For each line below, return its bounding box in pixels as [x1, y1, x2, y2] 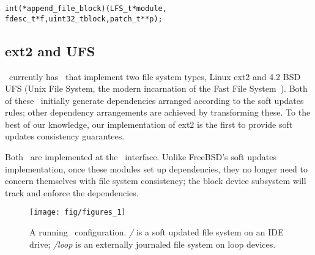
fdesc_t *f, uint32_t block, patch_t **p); [5, 14, 163, 23]
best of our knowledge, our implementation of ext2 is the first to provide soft [5, 117, 293, 130]
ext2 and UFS [5, 41, 95, 60]
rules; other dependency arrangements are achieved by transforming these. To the [5, 106, 311, 119]
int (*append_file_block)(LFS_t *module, [5, 4, 167, 13]
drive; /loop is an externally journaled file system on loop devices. [29, 237, 276, 250]
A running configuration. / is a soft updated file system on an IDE [29, 226, 284, 238]
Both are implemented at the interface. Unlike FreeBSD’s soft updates [5, 150, 277, 163]
